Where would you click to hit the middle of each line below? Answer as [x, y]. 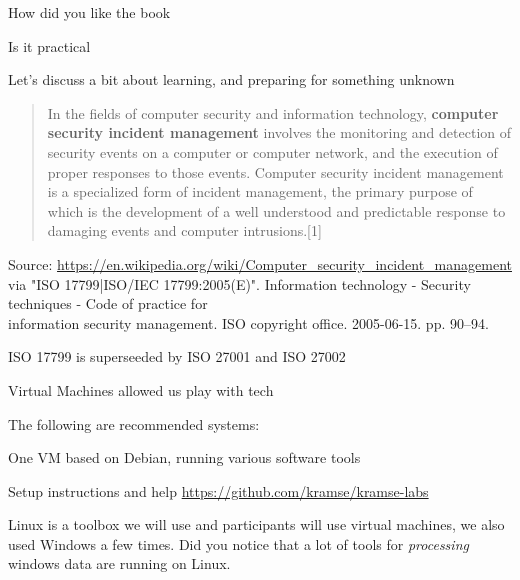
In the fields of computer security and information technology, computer [273, 112]
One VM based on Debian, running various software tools [184, 457]
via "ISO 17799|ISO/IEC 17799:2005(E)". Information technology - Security [239, 283]
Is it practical [49, 45]
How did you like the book [89, 12]
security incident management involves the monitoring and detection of [279, 132]
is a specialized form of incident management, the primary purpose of [260, 191]
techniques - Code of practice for [108, 303]
